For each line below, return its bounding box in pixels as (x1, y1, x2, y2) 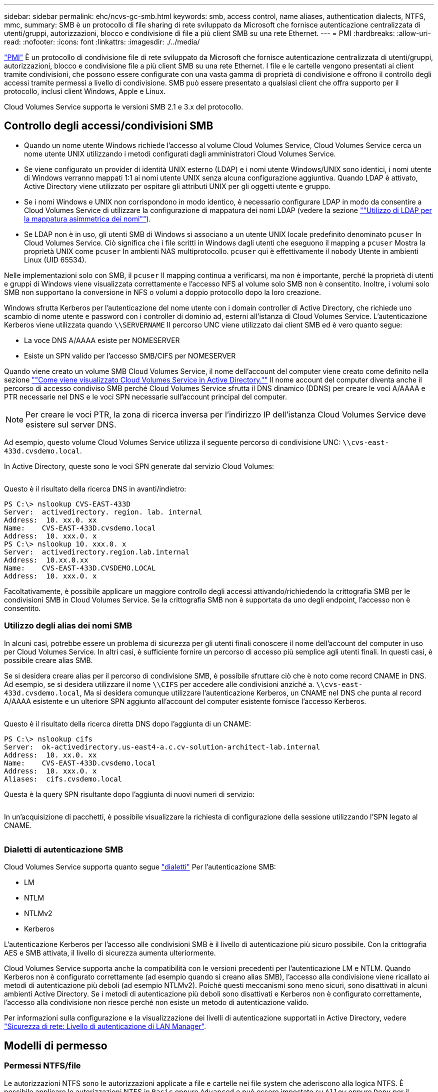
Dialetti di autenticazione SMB (4, 844, 123, 854)
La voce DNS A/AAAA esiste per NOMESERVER (24, 335, 180, 344)
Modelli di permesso (4, 1039, 107, 1052)
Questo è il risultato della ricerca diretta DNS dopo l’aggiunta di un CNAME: (4, 719, 251, 728)
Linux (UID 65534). (24, 255, 86, 264)
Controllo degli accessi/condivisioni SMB (4, 119, 213, 132)
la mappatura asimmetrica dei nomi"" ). (24, 214, 151, 223)
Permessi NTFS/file (4, 1060, 81, 1071)
